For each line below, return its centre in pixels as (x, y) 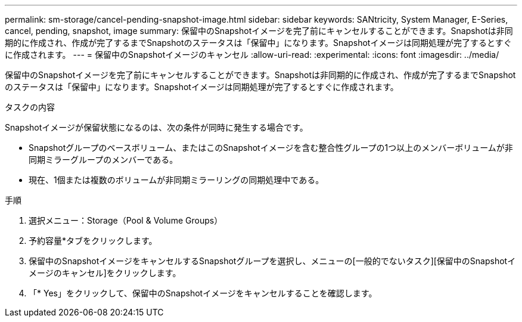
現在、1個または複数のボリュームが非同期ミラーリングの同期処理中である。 (176, 180)
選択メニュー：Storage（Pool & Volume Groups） (126, 220)
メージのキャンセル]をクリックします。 (105, 273)
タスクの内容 (30, 107)
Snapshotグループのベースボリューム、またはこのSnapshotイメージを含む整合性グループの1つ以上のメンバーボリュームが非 (271, 148)
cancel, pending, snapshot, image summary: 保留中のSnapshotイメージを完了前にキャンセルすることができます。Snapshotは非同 (259, 31)
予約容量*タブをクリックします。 (93, 241)
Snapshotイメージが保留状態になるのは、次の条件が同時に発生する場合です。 (156, 127)
